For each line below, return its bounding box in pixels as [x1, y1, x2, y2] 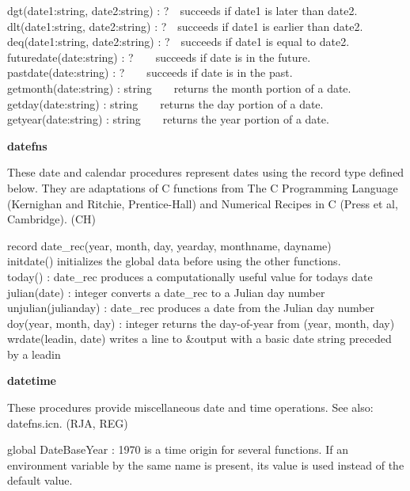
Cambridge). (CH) [7, 211, 97, 227]
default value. [7, 472, 73, 489]
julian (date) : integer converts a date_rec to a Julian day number [7, 284, 325, 300]
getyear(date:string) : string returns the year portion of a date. [7, 111, 329, 128]
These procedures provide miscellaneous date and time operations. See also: [7, 399, 374, 416]
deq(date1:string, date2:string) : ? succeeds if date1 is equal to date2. [7, 33, 350, 50]
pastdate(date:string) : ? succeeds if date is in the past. [7, 64, 293, 81]
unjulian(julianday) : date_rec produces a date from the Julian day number [7, 299, 375, 316]
